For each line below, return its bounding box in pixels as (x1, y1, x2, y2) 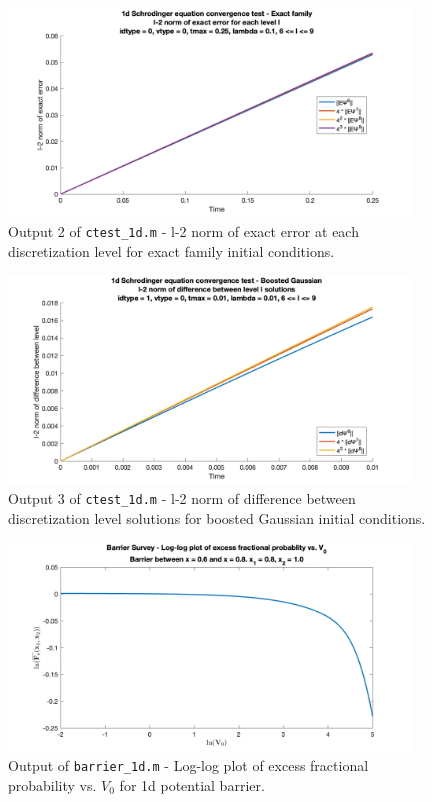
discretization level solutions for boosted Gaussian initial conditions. (8, 507, 426, 528)
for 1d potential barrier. (119, 774, 265, 795)
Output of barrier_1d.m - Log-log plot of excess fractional (8, 755, 369, 776)
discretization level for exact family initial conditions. (8, 240, 335, 261)
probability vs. (8, 774, 97, 795)
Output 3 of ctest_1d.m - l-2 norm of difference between (8, 487, 356, 508)
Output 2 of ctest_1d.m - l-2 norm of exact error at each (8, 220, 359, 241)
